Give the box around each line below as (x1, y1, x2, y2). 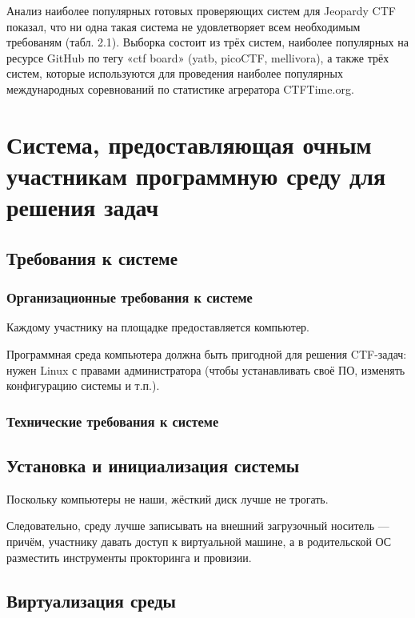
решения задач (6, 191, 159, 223)
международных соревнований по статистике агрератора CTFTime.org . (6, 80, 354, 97)
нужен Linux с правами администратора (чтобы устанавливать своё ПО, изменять (6, 361, 405, 378)
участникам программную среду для (6, 159, 386, 191)
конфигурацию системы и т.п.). (6, 377, 160, 394)
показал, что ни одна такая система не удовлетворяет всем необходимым (6, 18, 361, 34)
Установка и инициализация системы (6, 452, 300, 477)
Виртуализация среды (6, 588, 176, 612)
